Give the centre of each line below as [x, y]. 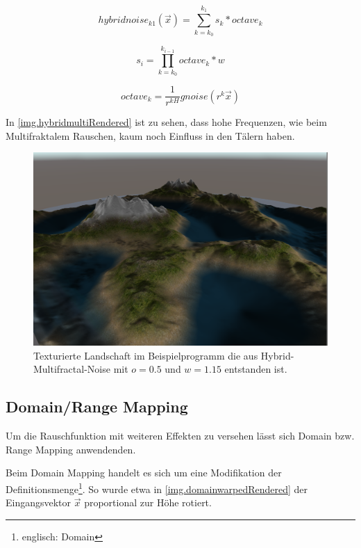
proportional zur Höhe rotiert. [148, 502]
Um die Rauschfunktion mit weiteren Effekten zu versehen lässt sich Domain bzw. [180, 436]
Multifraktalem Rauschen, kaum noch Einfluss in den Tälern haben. [150, 135]
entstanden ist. [256, 369]
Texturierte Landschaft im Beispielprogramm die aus [146, 355]
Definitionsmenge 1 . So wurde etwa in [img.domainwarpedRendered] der [157, 487]
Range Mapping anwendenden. [71, 449]
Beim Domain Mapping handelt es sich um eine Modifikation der [144, 473]
